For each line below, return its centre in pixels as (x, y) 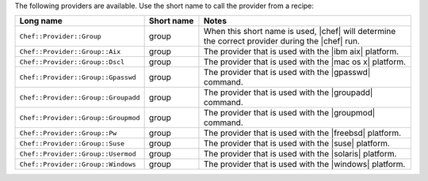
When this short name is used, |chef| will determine (300, 32)
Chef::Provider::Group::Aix (70, 51)
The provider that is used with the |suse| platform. (296, 144)
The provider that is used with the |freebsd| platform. (302, 133)
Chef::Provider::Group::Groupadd (80, 98)
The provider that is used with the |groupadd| (288, 92)
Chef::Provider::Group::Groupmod (80, 117)
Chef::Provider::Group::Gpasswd (78, 77)
